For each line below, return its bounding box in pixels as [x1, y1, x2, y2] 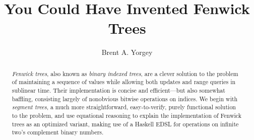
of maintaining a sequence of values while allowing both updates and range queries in [12, 78, 236, 86]
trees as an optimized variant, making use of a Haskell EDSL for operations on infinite [12, 119, 239, 128]
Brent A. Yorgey [101, 47, 153, 57]
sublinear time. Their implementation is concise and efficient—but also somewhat [12, 86, 225, 95]
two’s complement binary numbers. [12, 128, 104, 136]
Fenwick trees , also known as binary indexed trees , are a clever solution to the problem [12, 69, 238, 78]
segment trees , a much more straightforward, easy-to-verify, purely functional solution [12, 103, 236, 111]
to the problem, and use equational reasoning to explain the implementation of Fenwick [12, 111, 241, 119]
